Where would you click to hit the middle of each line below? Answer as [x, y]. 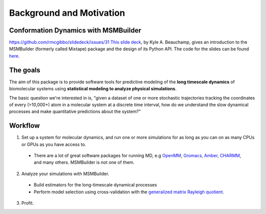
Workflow [25, 126]
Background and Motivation [67, 13]
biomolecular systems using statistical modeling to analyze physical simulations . [93, 89]
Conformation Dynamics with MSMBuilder [75, 30]
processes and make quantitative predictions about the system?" [75, 111]
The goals [25, 70]
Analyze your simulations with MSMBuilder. [65, 174]
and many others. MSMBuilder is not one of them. [84, 162]
